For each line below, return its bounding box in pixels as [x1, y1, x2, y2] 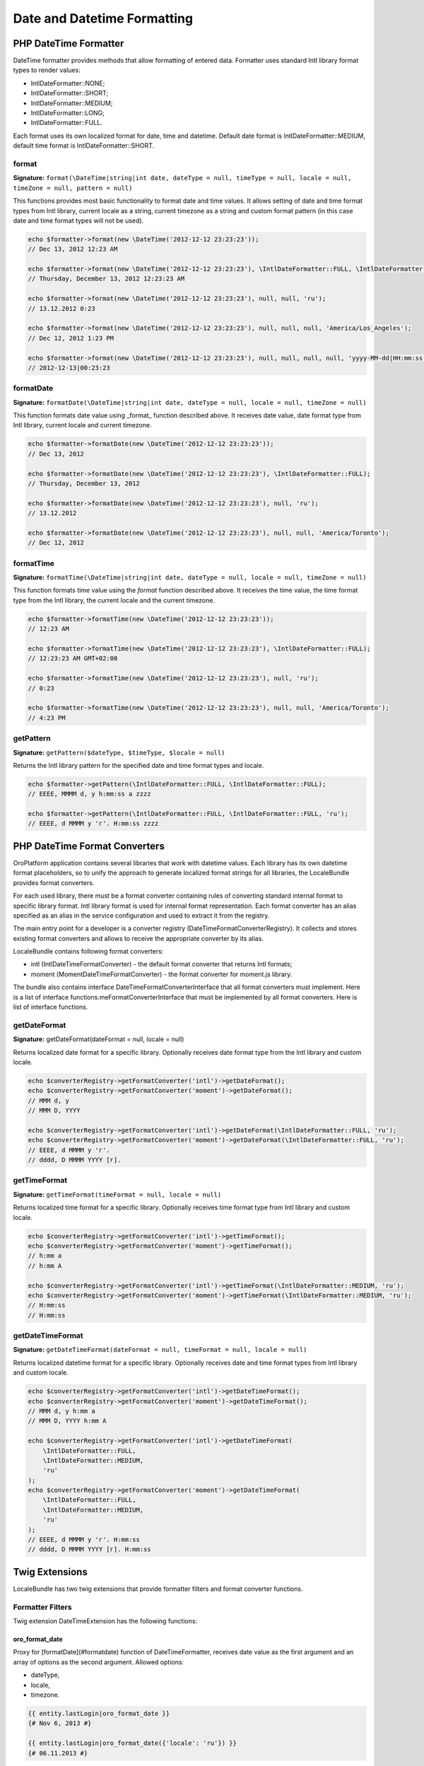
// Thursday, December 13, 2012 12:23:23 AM [28, 275, 185, 283]
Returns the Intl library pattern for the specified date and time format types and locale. [13, 761, 264, 769]
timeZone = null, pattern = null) [13, 184, 133, 192]
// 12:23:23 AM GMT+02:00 [28, 654, 118, 663]
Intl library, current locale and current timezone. [13, 421, 152, 429]
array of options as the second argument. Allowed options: [13, 1657, 184, 1666]
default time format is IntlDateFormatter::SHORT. [13, 141, 155, 150]
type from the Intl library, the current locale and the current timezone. [13, 595, 216, 604]
